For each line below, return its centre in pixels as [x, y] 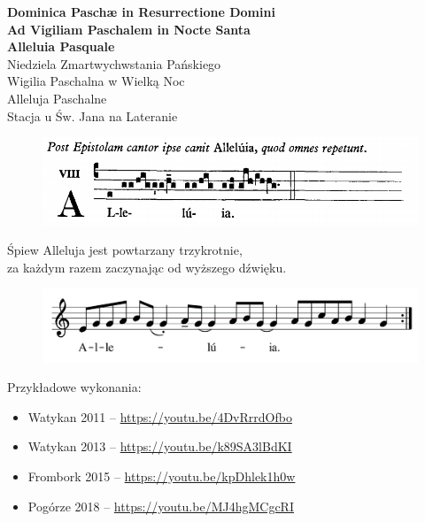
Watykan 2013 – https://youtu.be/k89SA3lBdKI [160, 446]
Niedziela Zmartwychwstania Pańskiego [114, 63]
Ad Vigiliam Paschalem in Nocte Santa [129, 29]
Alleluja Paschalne [57, 98]
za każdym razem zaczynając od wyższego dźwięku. [147, 267]
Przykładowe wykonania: [74, 387]
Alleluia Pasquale [61, 46]
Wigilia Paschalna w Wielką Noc [96, 81]
